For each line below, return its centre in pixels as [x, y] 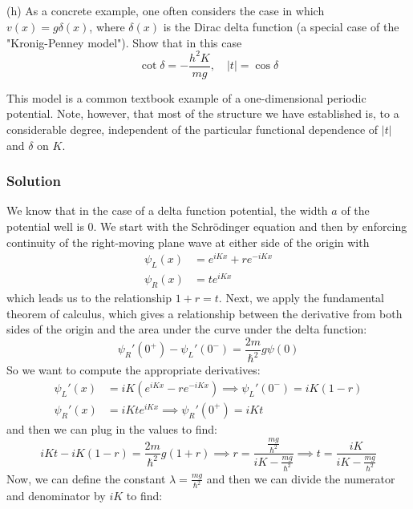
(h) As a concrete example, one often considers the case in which [166, 11]
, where [107, 26]
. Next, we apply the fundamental [301, 297]
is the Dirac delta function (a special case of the [281, 26]
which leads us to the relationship [89, 297]
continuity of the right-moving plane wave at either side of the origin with [188, 242]
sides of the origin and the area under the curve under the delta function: [187, 329]
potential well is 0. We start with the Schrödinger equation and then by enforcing [207, 226]
